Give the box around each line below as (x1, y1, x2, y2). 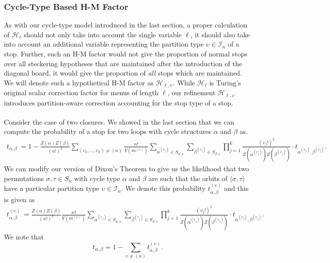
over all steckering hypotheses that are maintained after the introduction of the (4, 58, 242, 68)
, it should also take (191, 29, 250, 39)
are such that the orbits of (148, 173, 227, 183)
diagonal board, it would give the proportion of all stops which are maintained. (4, 68, 242, 78)
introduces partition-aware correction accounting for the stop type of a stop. (4, 97, 233, 107)
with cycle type (74, 173, 120, 183)
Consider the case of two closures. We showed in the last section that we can (4, 116, 234, 127)
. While (173, 77, 195, 87)
